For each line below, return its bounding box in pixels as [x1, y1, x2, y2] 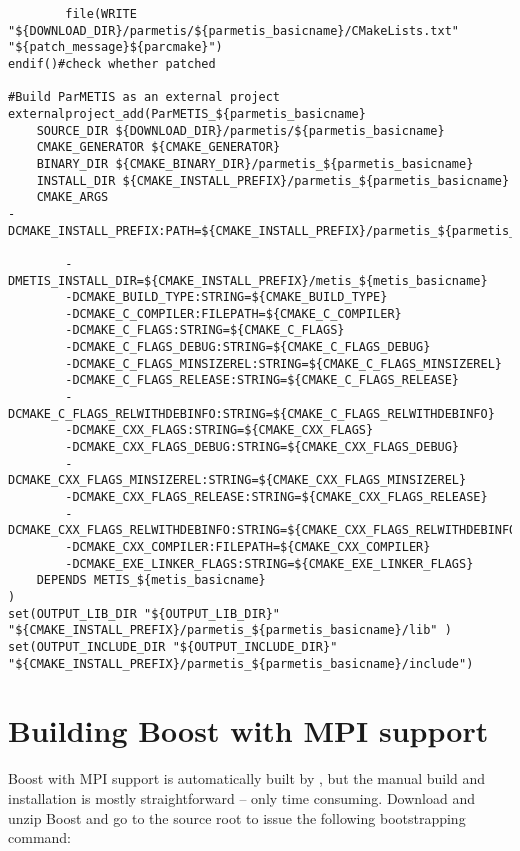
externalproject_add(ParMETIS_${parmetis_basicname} [8, 106, 366, 121]
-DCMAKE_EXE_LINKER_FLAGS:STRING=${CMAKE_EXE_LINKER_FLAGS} [65, 556, 474, 571]
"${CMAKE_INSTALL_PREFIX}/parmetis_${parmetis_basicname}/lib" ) [8, 623, 452, 638]
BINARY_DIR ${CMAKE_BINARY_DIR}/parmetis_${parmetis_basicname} [36, 156, 474, 171]
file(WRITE [65, 7, 137, 21]
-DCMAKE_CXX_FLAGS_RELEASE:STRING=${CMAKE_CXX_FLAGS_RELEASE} [65, 490, 488, 505]
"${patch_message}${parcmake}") [8, 40, 223, 55]
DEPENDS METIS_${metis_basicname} [36, 573, 266, 588]
